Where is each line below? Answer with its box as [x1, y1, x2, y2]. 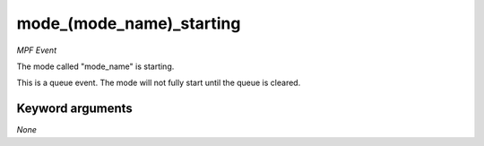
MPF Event [16, 45, 57, 56]
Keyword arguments [16, 101, 134, 116]
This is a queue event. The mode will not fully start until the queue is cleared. [16, 77, 301, 89]
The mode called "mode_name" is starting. [16, 61, 175, 72]
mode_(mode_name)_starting [16, 13, 241, 33]
